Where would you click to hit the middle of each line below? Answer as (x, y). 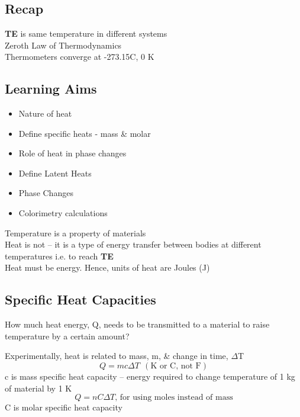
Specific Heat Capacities (80, 299)
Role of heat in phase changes (72, 153)
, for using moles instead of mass (174, 398)
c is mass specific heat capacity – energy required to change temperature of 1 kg (150, 376)
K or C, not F (176, 366)
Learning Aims (51, 89)
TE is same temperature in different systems (86, 33)
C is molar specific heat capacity (64, 407)
